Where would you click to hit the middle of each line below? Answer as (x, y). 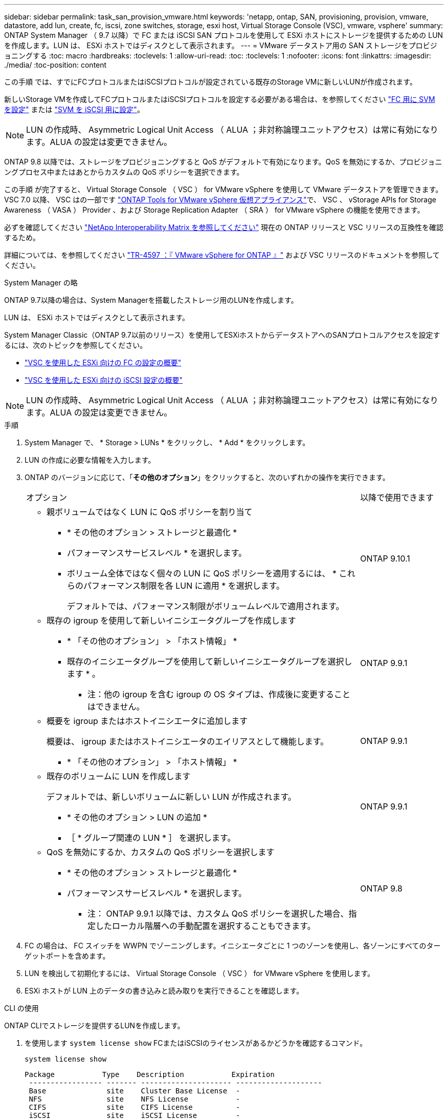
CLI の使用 (21, 1008)
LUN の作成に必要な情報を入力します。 (90, 460)
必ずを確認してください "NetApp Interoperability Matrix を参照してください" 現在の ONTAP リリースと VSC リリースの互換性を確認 (224, 227)
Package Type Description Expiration (150, 1074)
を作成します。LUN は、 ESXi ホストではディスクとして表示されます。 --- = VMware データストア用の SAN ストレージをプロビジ (221, 45)
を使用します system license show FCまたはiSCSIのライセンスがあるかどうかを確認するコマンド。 (196, 1043)
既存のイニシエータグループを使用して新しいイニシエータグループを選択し (210, 661)
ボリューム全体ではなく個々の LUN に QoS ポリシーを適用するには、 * (202, 573)
